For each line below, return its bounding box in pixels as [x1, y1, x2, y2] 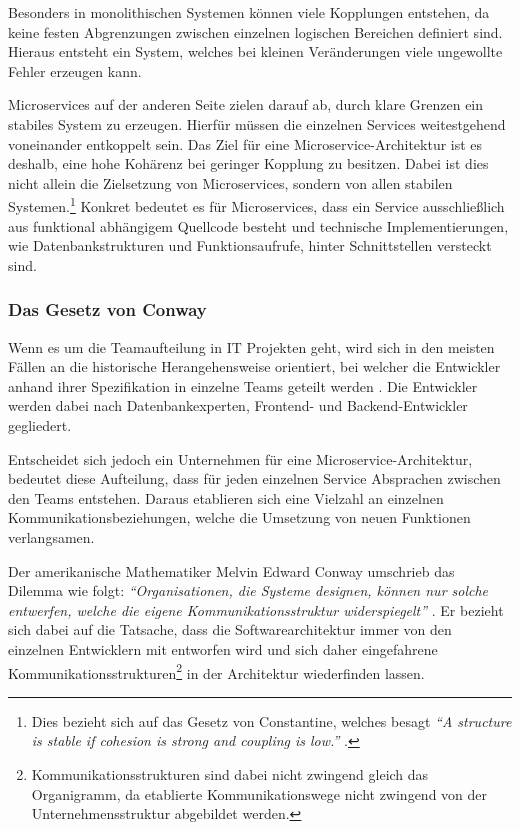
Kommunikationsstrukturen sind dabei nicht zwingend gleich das [31, 763, 429, 784]
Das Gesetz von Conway [8, 297, 207, 322]
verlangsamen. [8, 526, 95, 547]
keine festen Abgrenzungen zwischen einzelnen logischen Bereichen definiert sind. [8, 21, 503, 42]
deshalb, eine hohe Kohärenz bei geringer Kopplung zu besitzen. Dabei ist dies [8, 153, 489, 174]
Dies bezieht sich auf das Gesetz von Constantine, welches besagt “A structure [31, 710, 512, 731]
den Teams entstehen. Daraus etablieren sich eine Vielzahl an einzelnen [8, 487, 444, 508]
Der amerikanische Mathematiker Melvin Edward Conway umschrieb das [8, 560, 455, 581]
